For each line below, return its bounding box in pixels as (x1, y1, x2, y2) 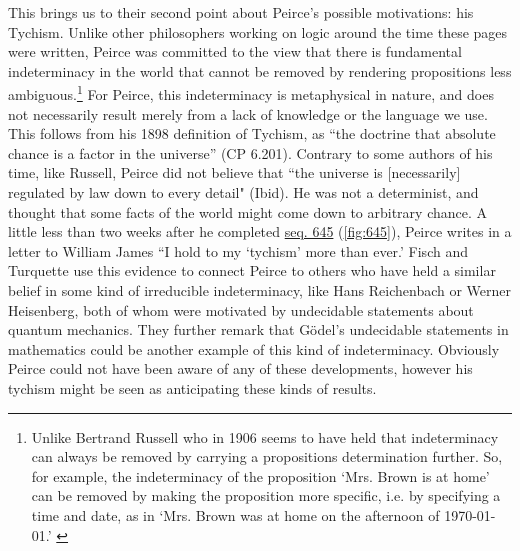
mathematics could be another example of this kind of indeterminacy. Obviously (8, 338, 500, 359)
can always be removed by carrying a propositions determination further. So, (31, 446, 503, 467)
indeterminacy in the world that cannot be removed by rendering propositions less (8, 60, 512, 81)
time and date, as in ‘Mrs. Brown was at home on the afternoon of (31, 504, 440, 525)
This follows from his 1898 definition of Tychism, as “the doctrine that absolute (8, 123, 496, 144)
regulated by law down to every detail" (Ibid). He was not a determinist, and (8, 182, 479, 202)
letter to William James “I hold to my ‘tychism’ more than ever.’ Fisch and (8, 240, 468, 261)
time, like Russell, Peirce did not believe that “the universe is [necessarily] (8, 162, 461, 183)
